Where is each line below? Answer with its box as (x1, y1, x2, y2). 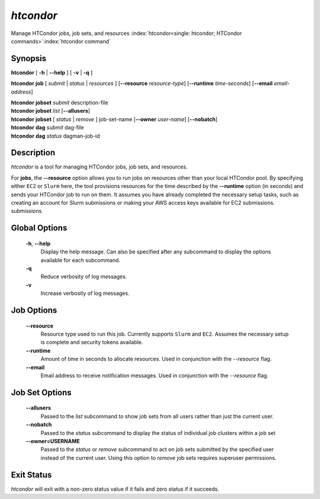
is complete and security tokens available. (40, 339, 143, 346)
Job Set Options (11, 387, 72, 398)
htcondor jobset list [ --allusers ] (11, 107, 90, 115)
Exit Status (11, 469, 52, 480)
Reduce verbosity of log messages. (40, 273, 127, 280)
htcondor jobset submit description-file (11, 99, 108, 106)
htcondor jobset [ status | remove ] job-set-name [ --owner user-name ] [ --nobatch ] (11, 116, 217, 123)
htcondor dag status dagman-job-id (11, 132, 100, 139)
